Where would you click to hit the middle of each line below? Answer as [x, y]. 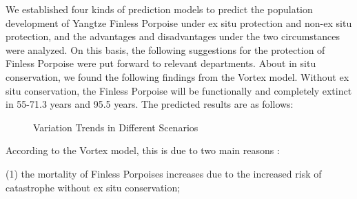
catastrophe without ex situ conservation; [93, 187]
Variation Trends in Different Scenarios [116, 127]
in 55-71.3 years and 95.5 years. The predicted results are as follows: [150, 104]
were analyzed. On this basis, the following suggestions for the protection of [165, 49]
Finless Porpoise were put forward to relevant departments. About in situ [161, 63]
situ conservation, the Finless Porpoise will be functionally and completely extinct [179, 90]
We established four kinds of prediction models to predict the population [159, 9]
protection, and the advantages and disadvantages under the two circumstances [173, 36]
